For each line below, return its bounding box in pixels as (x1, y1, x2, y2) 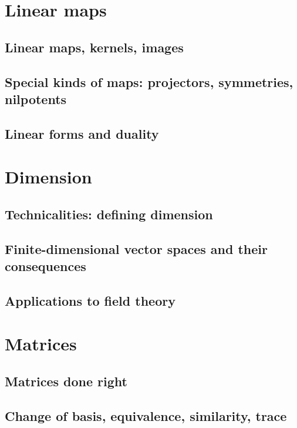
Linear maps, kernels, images (5, 38, 184, 56)
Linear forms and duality (5, 124, 159, 142)
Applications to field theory (5, 291, 176, 309)
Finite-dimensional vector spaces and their (5, 239, 268, 258)
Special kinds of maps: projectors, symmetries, (5, 72, 293, 91)
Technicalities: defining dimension (5, 205, 213, 223)
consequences (5, 257, 86, 275)
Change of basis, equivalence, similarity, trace (5, 406, 287, 424)
